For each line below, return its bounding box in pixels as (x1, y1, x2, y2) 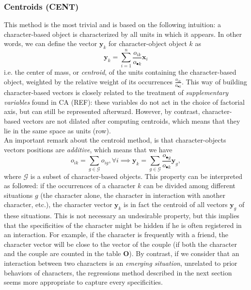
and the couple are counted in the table (4, 248, 121, 258)
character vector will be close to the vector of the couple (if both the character (4, 239, 237, 249)
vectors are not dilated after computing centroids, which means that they (22, 115, 240, 126)
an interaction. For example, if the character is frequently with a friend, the (4, 229, 228, 240)
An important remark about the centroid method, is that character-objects (4, 135, 226, 145)
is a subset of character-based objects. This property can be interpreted (30, 171, 243, 181)
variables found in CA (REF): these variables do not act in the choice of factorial (4, 97, 245, 107)
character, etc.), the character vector (4, 199, 112, 209)
